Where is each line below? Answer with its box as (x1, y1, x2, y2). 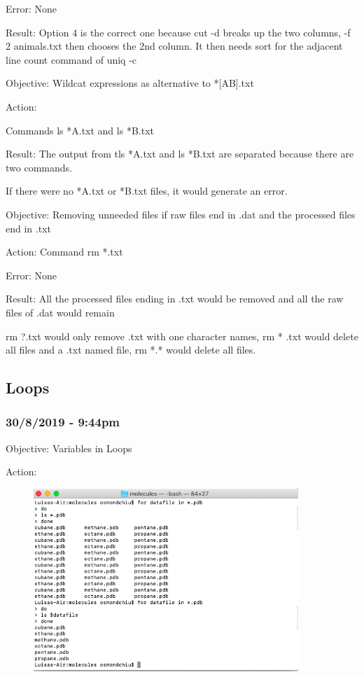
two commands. (6, 160, 72, 174)
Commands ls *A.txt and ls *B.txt (6, 123, 154, 137)
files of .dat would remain (6, 305, 115, 319)
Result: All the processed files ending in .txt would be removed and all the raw (6, 291, 344, 306)
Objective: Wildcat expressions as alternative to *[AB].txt (6, 76, 254, 90)
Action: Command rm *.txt (6, 244, 123, 259)
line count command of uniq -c (6, 52, 137, 67)
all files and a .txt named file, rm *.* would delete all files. (6, 342, 256, 357)
